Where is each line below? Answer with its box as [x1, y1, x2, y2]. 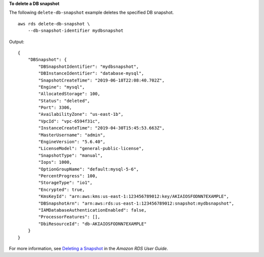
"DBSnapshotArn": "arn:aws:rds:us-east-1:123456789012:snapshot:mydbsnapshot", [38, 200, 235, 206]
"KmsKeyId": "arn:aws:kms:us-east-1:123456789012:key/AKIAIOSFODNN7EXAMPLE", [38, 193, 229, 199]
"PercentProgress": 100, [38, 173, 98, 178]
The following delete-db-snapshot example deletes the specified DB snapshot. [9, 10, 174, 16]
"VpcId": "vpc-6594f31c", [38, 118, 100, 124]
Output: [9, 39, 24, 44]
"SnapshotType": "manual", [38, 152, 103, 158]
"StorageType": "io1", [38, 180, 93, 186]
